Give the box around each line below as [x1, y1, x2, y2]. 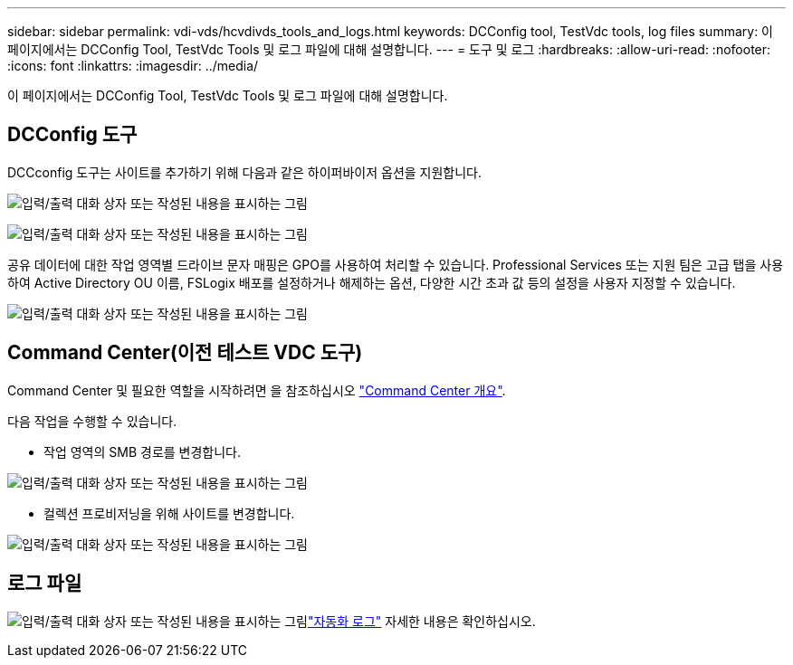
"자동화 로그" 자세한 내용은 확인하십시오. [307, 613, 536, 629]
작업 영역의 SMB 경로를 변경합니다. [43, 443, 242, 460]
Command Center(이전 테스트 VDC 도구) [7, 341, 363, 365]
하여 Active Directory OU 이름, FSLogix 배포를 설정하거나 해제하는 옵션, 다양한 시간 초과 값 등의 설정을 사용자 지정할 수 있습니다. [7, 274, 736, 290]
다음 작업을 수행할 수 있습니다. [7, 413, 177, 429]
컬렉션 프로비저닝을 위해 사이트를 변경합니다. [43, 505, 295, 521]
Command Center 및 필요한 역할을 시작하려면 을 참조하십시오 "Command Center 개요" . [7, 382, 506, 398]
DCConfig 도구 [7, 123, 138, 147]
